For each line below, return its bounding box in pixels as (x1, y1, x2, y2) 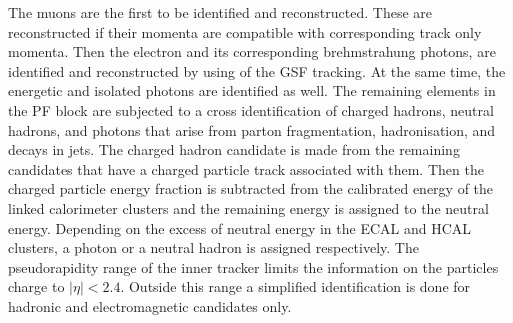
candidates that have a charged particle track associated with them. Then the (8, 158, 484, 179)
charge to (8, 276, 65, 297)
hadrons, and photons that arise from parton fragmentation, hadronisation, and (8, 119, 496, 140)
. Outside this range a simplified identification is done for (120, 276, 471, 297)
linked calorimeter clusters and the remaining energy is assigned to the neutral (8, 197, 489, 218)
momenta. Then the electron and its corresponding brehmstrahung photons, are (8, 41, 496, 62)
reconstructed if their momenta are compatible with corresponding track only (8, 21, 482, 42)
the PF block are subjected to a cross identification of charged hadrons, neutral (8, 99, 494, 120)
